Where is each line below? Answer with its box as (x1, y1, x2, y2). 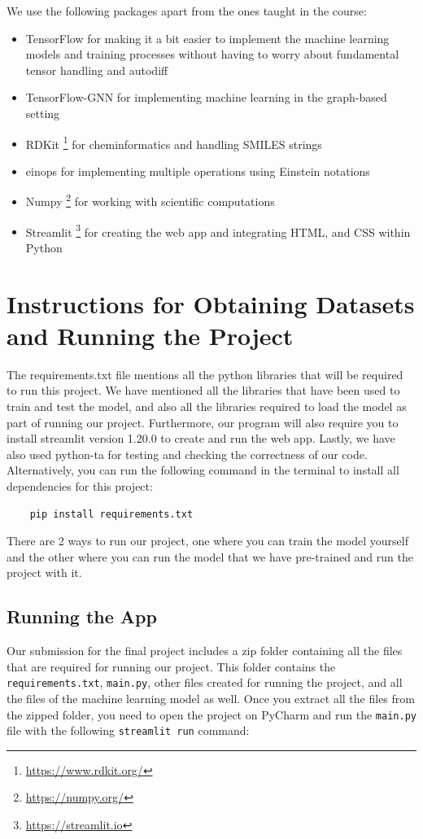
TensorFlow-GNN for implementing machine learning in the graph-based (25, 89, 387, 106)
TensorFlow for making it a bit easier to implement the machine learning (25, 29, 390, 46)
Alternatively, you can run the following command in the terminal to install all (7, 461, 399, 478)
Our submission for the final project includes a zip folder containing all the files (7, 642, 403, 659)
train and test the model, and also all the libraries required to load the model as (7, 398, 407, 414)
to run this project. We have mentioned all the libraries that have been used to (7, 382, 400, 399)
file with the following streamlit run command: (7, 722, 250, 739)
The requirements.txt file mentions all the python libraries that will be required (7, 365, 403, 382)
